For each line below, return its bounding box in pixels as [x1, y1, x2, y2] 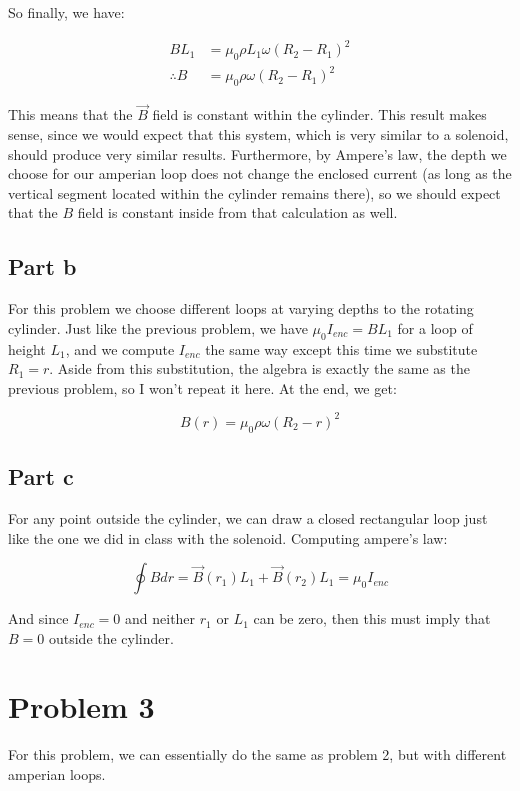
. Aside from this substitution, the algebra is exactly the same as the [49, 358, 470, 379]
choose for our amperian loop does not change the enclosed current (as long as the [8, 163, 512, 184]
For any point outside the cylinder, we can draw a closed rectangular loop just [8, 507, 488, 528]
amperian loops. [8, 764, 106, 784]
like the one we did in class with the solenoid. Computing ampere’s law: [8, 527, 448, 548]
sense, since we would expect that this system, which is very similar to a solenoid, [8, 124, 509, 145]
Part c [8, 461, 74, 492]
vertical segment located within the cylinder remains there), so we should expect [8, 182, 501, 203]
